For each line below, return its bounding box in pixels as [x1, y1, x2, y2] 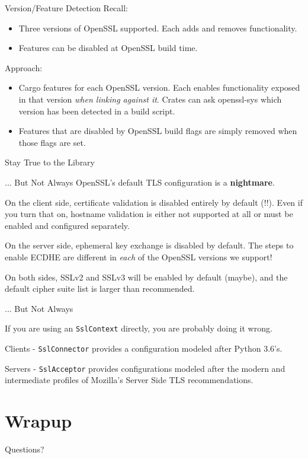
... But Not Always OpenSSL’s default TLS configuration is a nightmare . [5, 176, 275, 188]
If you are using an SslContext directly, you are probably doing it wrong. [5, 322, 272, 334]
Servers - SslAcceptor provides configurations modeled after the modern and [5, 362, 285, 374]
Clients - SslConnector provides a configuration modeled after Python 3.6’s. [5, 342, 283, 354]
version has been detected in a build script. [18, 104, 175, 117]
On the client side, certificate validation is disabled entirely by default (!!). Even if [5, 196, 303, 208]
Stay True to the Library [5, 156, 95, 168]
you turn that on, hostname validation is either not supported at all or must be [5, 208, 293, 220]
